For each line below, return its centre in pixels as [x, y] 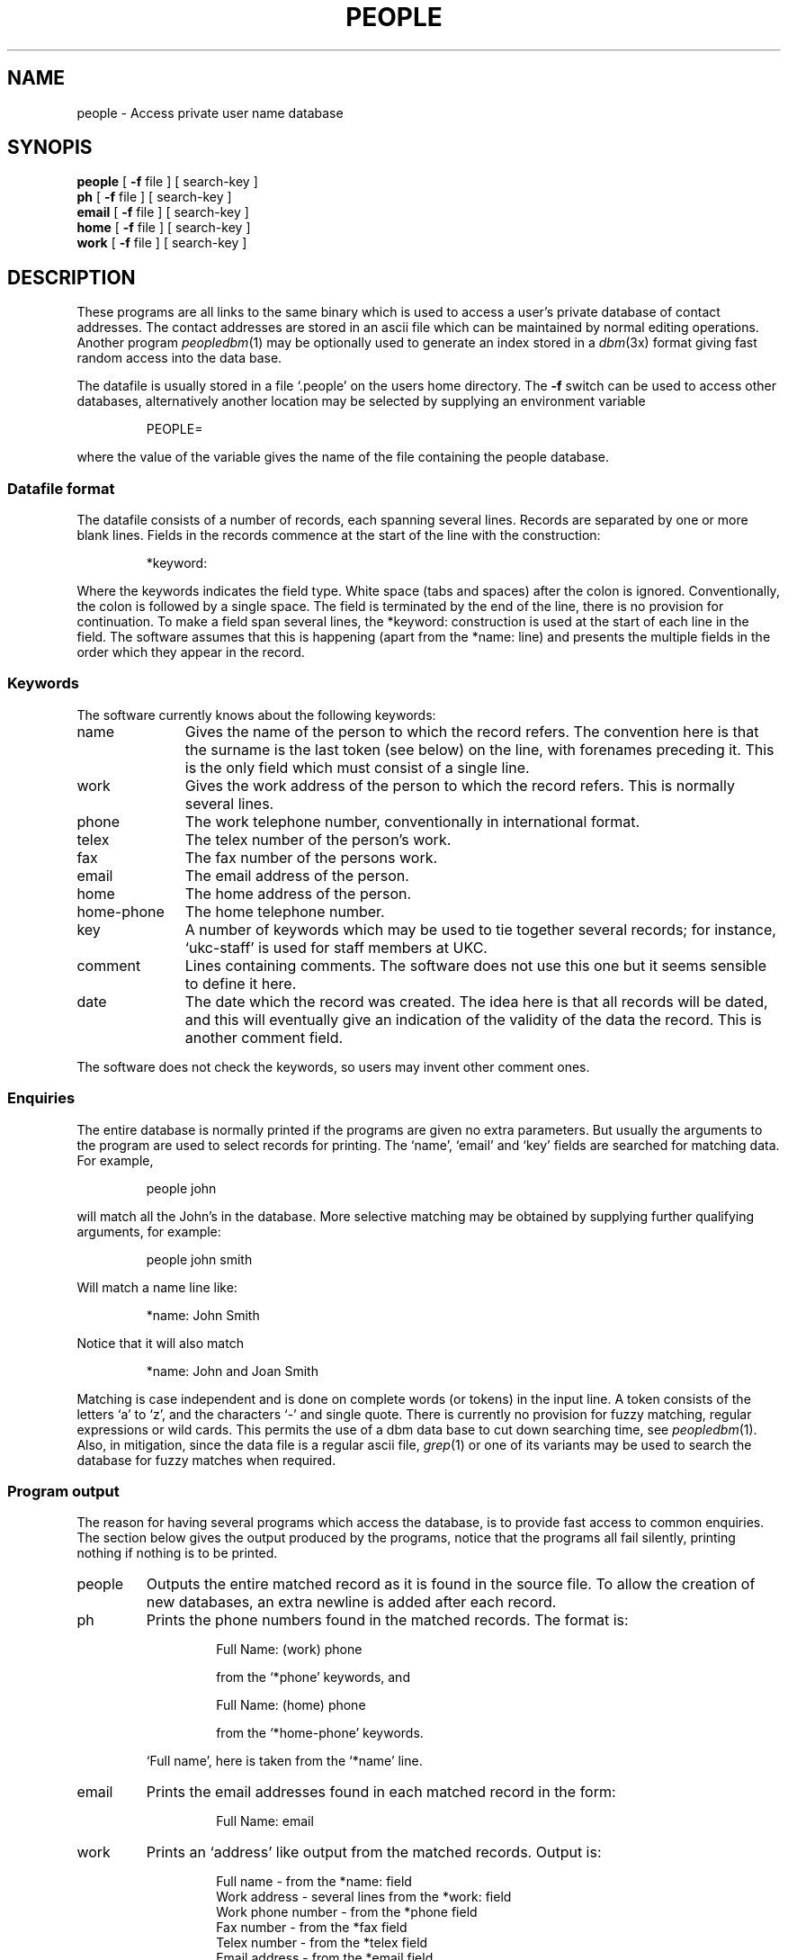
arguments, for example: [149, 1231]
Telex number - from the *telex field [322, 1943]
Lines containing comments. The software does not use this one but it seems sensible [476, 965]
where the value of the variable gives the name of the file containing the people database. [343, 457]
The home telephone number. [285, 911]
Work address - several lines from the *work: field [364, 1897]
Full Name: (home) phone [291, 1705]
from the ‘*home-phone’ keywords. [320, 1733]
